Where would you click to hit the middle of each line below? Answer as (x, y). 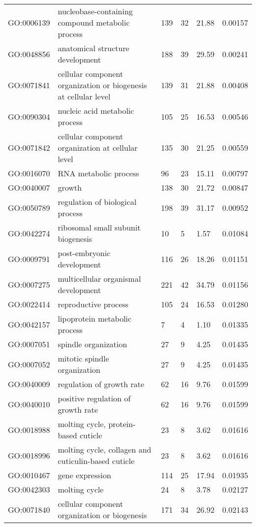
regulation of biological (97, 202)
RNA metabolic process (98, 173)
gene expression (84, 475)
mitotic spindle (83, 358)
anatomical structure (94, 48)
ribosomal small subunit (99, 227)
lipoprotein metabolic (95, 318)
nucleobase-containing (95, 11)
